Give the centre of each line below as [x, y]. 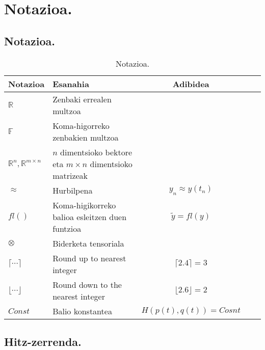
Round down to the [87, 284]
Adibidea [191, 84]
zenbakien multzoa [86, 137]
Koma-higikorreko [84, 205]
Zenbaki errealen [82, 99]
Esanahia [71, 84]
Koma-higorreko [81, 125]
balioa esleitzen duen [90, 217]
